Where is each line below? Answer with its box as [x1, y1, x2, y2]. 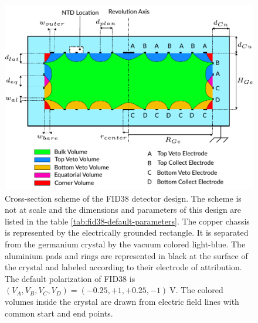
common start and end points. [5, 307, 113, 319]
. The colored [175, 284, 223, 296]
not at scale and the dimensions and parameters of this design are [5, 203, 242, 216]
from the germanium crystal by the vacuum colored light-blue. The [5, 237, 246, 250]
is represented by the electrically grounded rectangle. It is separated [5, 226, 249, 239]
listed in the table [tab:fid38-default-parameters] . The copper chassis [5, 215, 250, 227]
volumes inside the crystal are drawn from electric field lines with [5, 295, 239, 307]
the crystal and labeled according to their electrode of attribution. [5, 261, 242, 273]
